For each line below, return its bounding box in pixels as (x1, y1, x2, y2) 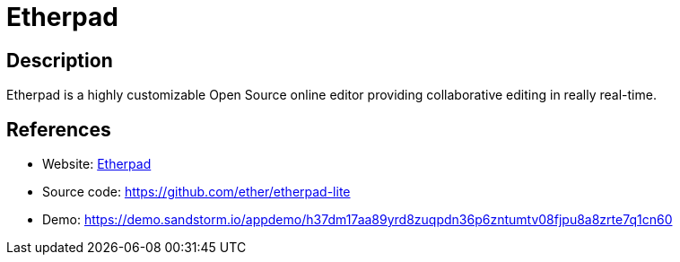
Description (6, 48, 113, 72)
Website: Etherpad (42, 156, 152, 172)
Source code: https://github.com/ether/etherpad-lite (42, 184, 351, 200)
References (6, 118, 111, 141)
